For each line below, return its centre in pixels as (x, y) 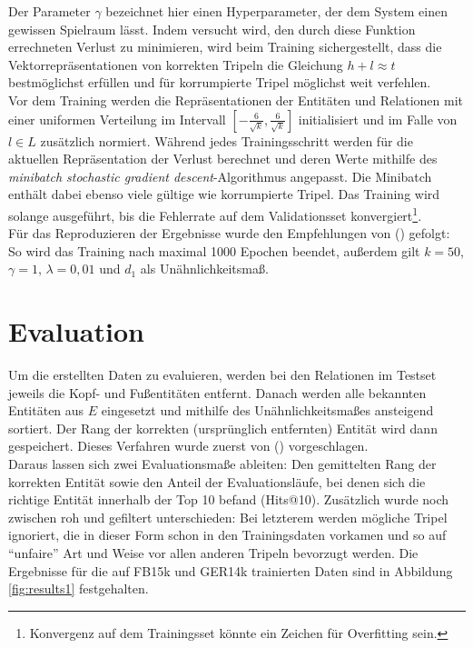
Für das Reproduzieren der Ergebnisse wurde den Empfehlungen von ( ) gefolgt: (229, 233)
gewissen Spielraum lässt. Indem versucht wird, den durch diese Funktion (212, 29)
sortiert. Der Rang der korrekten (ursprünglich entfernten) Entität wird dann (223, 428)
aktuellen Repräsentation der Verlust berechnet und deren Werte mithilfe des (223, 159)
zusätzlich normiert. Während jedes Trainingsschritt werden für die (227, 140)
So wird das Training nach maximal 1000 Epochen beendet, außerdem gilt (214, 250)
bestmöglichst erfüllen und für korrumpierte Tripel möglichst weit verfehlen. (220, 82)
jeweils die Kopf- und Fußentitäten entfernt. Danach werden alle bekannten (217, 392)
